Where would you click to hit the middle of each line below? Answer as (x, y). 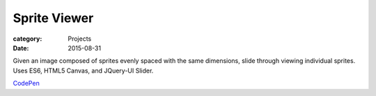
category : (28, 39)
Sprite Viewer (53, 18)
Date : (21, 48)
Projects (80, 39)
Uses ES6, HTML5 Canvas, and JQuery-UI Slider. (83, 70)
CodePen (26, 84)
